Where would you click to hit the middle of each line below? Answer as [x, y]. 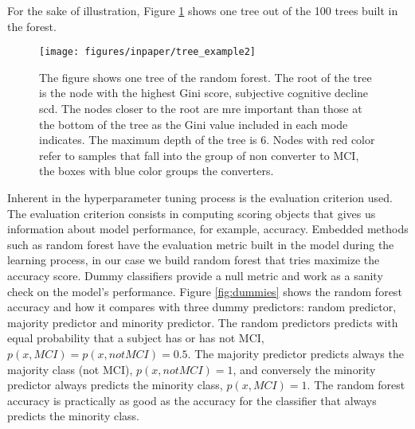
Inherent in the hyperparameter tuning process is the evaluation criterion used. [200, 197]
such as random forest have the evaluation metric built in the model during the [201, 244]
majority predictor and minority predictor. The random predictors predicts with [203, 322]
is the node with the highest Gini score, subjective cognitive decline [204, 93]
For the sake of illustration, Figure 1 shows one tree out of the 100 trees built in [203, 10]
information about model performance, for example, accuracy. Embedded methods [208, 229]
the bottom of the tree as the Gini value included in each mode [194, 124]
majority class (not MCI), [70, 369]
